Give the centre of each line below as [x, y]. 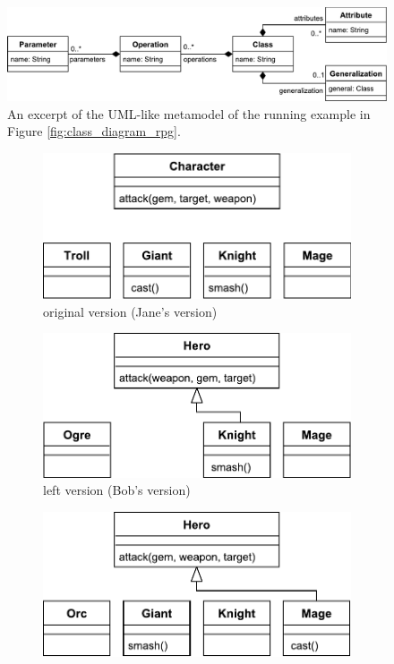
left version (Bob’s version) [117, 490]
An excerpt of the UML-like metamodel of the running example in [189, 113]
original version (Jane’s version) [130, 311]
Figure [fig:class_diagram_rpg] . [94, 131]
